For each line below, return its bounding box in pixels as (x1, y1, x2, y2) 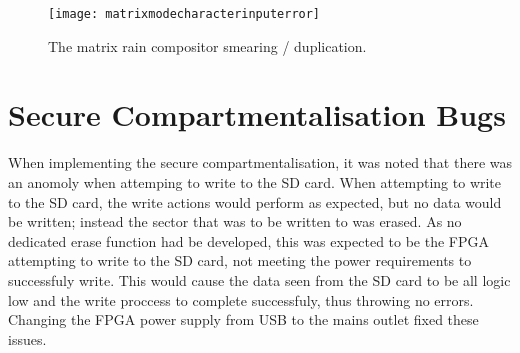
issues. (8, 328, 47, 349)
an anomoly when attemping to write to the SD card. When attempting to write (8, 171, 502, 192)
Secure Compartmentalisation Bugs (8, 94, 506, 135)
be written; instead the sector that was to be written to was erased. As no (8, 211, 462, 232)
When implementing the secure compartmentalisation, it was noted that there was (8, 152, 512, 173)
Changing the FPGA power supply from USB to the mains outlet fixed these (8, 309, 479, 330)
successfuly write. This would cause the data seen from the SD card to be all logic (8, 269, 511, 290)
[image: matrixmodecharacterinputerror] (48, 7, 321, 21)
